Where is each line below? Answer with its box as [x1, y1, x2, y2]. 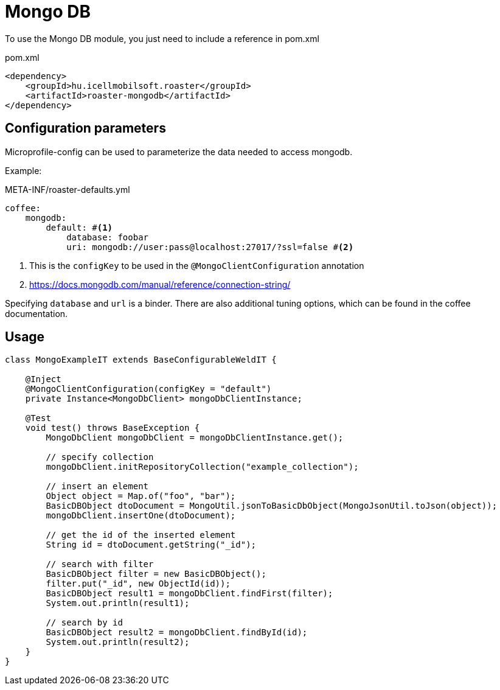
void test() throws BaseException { [25, 423, 200, 433]
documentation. [5, 308, 68, 319]
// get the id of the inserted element [46, 530, 236, 540]
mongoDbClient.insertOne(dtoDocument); [46, 511, 236, 521]
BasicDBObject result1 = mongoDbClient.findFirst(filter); [46, 588, 333, 599]
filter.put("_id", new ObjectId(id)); [46, 579, 231, 589]
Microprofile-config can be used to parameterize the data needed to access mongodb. [5, 146, 353, 157]
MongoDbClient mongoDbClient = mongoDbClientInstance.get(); [46, 433, 344, 443]
